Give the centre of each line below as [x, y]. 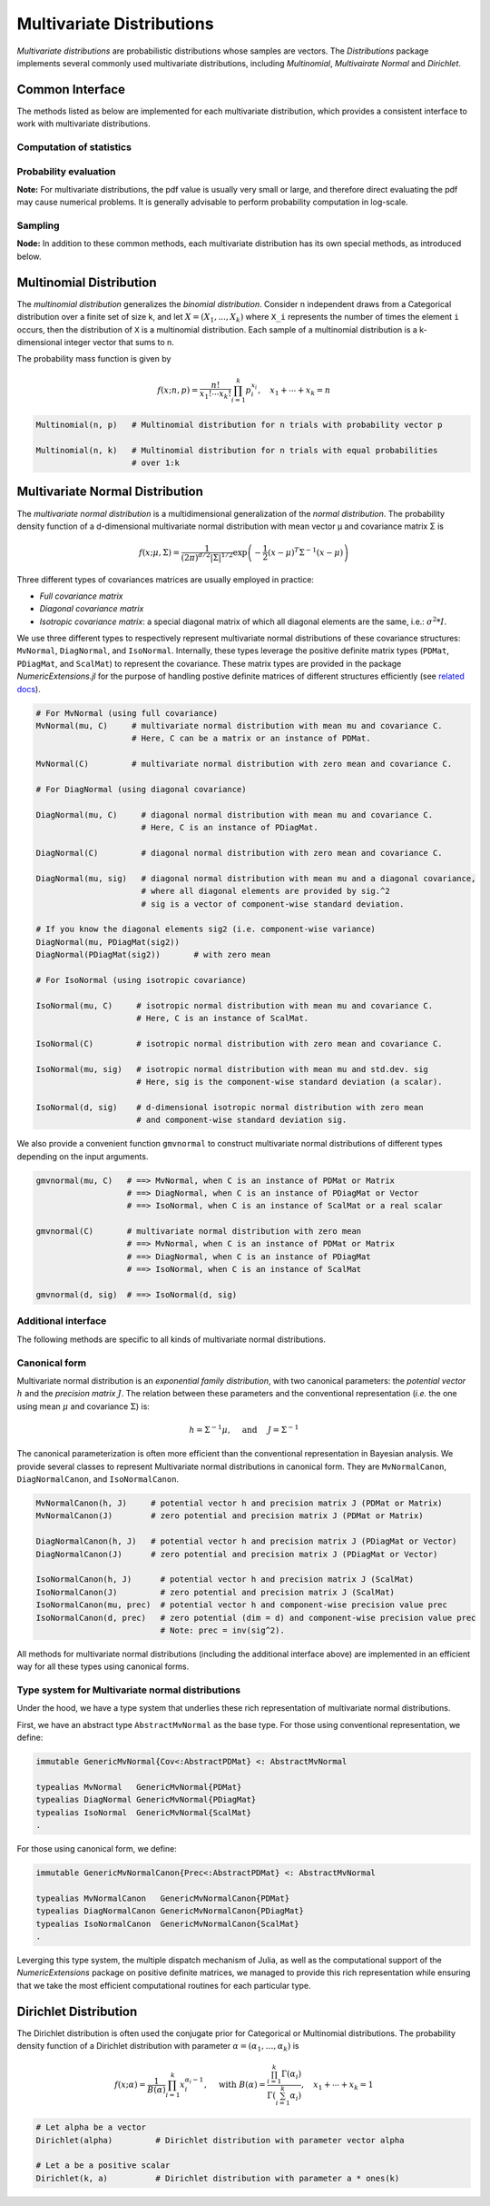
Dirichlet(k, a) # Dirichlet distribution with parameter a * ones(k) [218, 2178]
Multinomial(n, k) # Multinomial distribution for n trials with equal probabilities [237, 450]
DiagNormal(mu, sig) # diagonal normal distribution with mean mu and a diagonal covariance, [256, 878]
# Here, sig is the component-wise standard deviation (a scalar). [290, 1082]
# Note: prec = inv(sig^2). [222, 1630]
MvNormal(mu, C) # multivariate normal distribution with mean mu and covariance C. [240, 726]
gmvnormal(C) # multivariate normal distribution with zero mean [199, 1232]
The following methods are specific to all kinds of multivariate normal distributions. [171, 1339]
